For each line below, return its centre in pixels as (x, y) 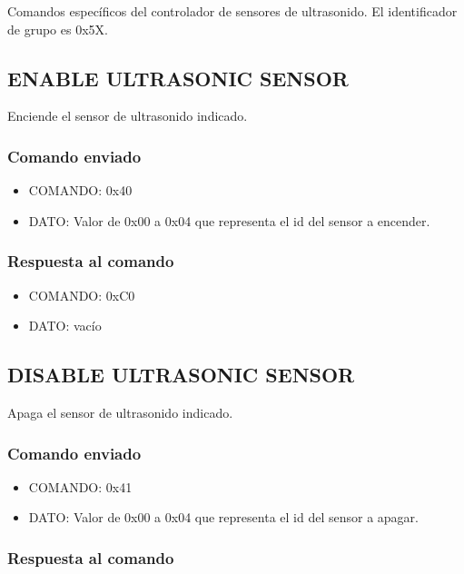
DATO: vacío (65, 326)
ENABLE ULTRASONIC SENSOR (178, 78)
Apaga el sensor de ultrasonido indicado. (120, 412)
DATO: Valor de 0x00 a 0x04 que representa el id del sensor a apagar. (223, 517)
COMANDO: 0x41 (80, 486)
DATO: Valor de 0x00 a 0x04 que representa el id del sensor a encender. (229, 220)
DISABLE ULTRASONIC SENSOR (181, 375)
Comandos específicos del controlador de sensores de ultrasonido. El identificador (232, 11)
